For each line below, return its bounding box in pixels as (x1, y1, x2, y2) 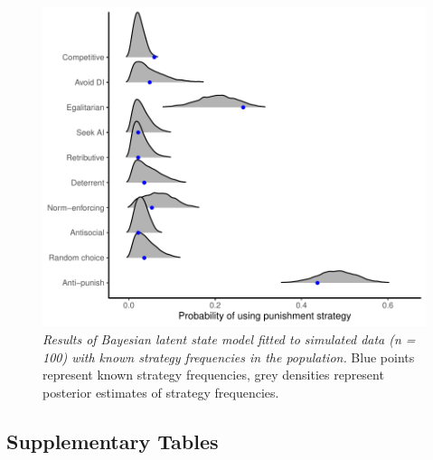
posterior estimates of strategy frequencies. (42, 382, 279, 401)
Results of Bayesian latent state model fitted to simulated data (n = (42, 329, 416, 348)
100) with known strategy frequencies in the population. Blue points (42, 347, 415, 366)
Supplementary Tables (6, 427, 219, 455)
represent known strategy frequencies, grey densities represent (42, 365, 384, 384)
